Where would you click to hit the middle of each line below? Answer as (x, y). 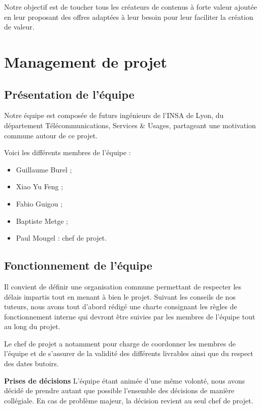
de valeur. (19, 27)
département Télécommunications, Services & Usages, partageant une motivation (130, 125)
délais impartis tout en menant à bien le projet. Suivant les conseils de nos (120, 296)
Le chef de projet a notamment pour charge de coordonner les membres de (120, 343)
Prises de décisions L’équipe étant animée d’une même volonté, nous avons (125, 380)
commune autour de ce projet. (51, 135)
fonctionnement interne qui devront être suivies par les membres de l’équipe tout (130, 316)
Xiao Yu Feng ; (40, 186)
